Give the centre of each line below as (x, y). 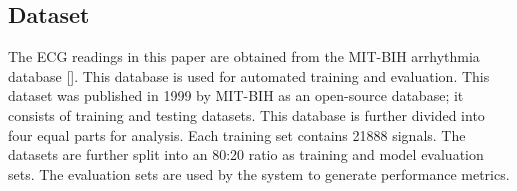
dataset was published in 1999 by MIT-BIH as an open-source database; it (236, 95)
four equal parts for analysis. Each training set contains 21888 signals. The (237, 134)
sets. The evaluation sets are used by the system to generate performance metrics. (259, 173)
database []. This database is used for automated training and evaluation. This (249, 75)
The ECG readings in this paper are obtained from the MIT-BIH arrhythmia (244, 56)
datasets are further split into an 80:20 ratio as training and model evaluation (246, 154)
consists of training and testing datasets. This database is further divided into (246, 114)
